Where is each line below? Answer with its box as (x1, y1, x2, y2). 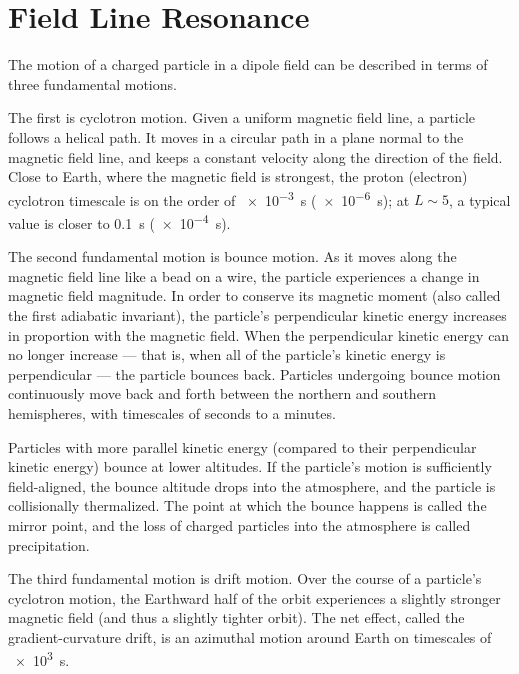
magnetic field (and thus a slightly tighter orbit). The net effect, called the (8, 607, 465, 628)
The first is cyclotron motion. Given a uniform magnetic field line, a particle (8, 107, 476, 128)
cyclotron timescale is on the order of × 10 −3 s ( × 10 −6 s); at (8, 186, 410, 210)
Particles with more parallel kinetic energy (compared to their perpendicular (8, 436, 477, 457)
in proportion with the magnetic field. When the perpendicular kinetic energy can (8, 324, 510, 345)
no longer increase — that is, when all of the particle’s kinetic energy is (8, 344, 446, 365)
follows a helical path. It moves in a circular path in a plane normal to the (8, 126, 464, 147)
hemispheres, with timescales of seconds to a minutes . (8, 402, 336, 423)
